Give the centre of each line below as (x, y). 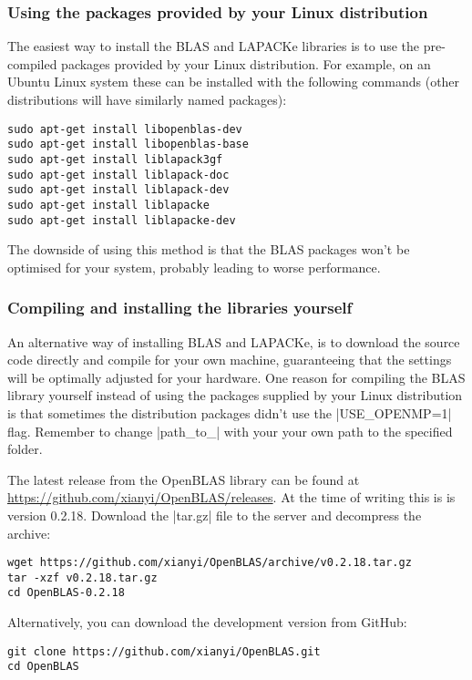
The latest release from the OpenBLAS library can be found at (184, 479)
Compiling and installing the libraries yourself (180, 308)
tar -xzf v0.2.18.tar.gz (82, 577)
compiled (32, 63)
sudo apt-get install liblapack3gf (115, 159)
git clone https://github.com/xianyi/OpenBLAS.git (164, 651)
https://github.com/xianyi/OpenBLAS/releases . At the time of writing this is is (231, 497)
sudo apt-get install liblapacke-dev (122, 220)
